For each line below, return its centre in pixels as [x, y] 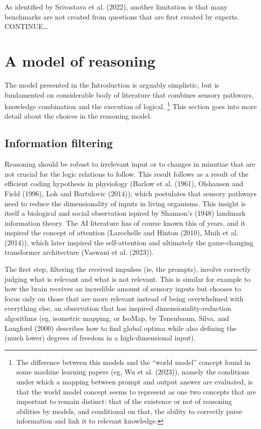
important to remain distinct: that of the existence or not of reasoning [124, 401]
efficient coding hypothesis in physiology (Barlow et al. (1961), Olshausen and [124, 183]
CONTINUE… [26, 26]
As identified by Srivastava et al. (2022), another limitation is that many [116, 7]
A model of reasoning [80, 60]
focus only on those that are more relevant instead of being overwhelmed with [124, 298]
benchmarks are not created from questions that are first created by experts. [122, 16]
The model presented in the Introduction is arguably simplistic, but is [112, 84]
